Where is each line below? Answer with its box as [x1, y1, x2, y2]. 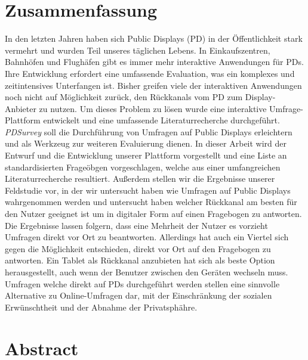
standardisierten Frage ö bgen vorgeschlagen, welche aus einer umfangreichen [5, 160, 281, 173]
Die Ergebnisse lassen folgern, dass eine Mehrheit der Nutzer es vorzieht [5, 219, 268, 231]
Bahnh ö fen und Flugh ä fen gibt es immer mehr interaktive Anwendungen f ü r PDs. [5, 55, 304, 68]
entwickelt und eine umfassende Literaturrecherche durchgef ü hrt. [43, 114, 280, 126]
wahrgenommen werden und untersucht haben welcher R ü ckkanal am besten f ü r [5, 195, 297, 208]
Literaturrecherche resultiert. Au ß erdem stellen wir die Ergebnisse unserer [5, 172, 275, 185]
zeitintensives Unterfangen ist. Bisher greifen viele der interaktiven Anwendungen [5, 79, 302, 91]
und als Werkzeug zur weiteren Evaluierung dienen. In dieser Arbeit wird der [5, 137, 287, 150]
